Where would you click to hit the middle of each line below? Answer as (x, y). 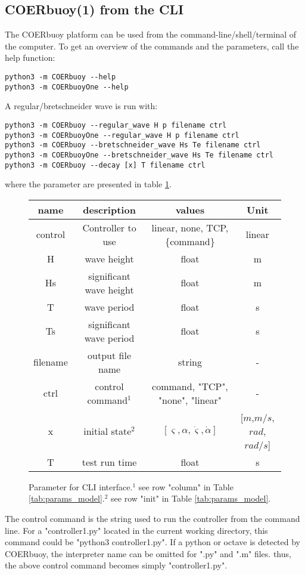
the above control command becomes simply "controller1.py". (116, 565)
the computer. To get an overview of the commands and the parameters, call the (152, 46)
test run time (109, 462)
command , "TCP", (190, 386)
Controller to (109, 227)
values (190, 209)
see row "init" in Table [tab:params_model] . (191, 498)
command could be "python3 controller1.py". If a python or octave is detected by (153, 542)
